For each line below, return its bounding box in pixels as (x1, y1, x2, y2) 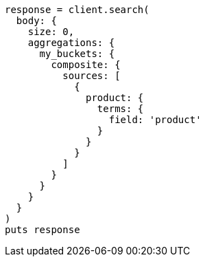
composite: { (51, 59, 121, 70)
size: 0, (27, 26, 75, 37)
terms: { (97, 103, 144, 114)
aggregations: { (27, 37, 115, 48)
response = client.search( (5, 4, 149, 15)
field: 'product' (108, 114, 202, 125)
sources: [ (62, 70, 121, 81)
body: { (16, 15, 57, 26)
